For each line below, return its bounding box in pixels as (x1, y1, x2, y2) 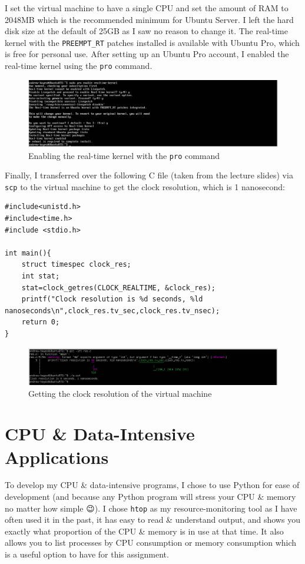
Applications (5, 444, 109, 469)
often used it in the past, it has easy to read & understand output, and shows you (5, 513, 300, 526)
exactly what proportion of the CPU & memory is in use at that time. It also (5, 525, 284, 537)
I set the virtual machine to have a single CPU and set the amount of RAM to (5, 2, 289, 14)
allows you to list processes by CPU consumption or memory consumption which (5, 536, 297, 549)
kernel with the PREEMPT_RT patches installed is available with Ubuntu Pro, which (5, 36, 300, 48)
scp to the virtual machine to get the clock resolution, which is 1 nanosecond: (5, 180, 285, 193)
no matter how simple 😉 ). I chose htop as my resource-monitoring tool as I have (5, 502, 297, 514)
